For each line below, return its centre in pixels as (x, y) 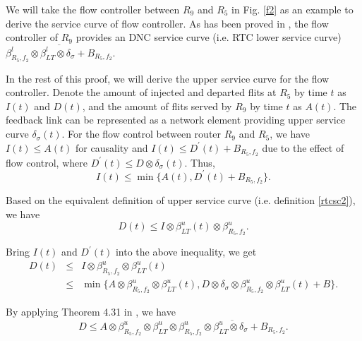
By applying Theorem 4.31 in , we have (91, 312)
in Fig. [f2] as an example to (292, 9)
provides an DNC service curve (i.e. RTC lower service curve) (209, 37)
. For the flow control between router (141, 134)
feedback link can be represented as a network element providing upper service (176, 120)
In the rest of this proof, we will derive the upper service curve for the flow (168, 78)
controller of (32, 37)
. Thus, (200, 162)
